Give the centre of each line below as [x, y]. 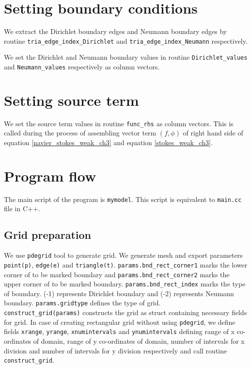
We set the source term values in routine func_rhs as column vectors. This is [119, 123]
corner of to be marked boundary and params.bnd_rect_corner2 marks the [117, 274]
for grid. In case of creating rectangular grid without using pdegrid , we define [120, 322]
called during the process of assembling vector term [80, 133]
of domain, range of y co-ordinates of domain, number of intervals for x [139, 341]
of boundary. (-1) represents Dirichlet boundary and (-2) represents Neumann [119, 293]
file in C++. [22, 209]
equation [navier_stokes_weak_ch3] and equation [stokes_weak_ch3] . [108, 142]
